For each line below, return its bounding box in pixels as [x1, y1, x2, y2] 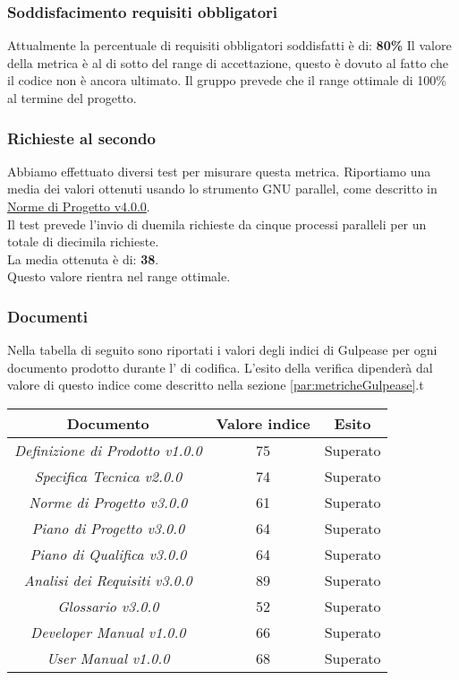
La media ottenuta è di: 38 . [7, 249, 159, 268]
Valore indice [216, 412, 310, 434]
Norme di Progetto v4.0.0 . [7, 197, 150, 215]
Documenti [7, 305, 88, 327]
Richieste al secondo [7, 126, 156, 149]
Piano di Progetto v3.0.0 [31, 517, 185, 538]
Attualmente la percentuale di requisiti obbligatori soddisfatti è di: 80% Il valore [7, 36, 452, 55]
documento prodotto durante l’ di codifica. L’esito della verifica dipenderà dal [7, 357, 433, 376]
